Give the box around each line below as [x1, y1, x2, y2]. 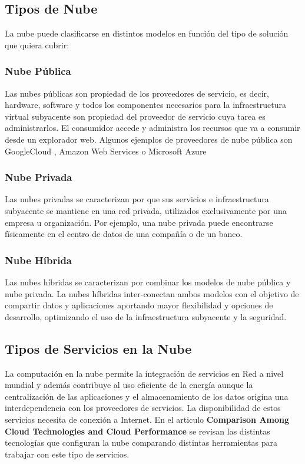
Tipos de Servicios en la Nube [5, 339, 192, 357]
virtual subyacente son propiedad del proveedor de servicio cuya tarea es [5, 110, 266, 122]
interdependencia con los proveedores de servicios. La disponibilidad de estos [5, 402, 281, 414]
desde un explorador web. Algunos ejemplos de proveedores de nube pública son [5, 133, 293, 145]
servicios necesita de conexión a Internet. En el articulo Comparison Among [5, 413, 290, 425]
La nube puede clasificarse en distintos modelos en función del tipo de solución [5, 27, 289, 40]
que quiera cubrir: [5, 38, 69, 51]
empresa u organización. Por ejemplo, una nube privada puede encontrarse [5, 216, 273, 228]
